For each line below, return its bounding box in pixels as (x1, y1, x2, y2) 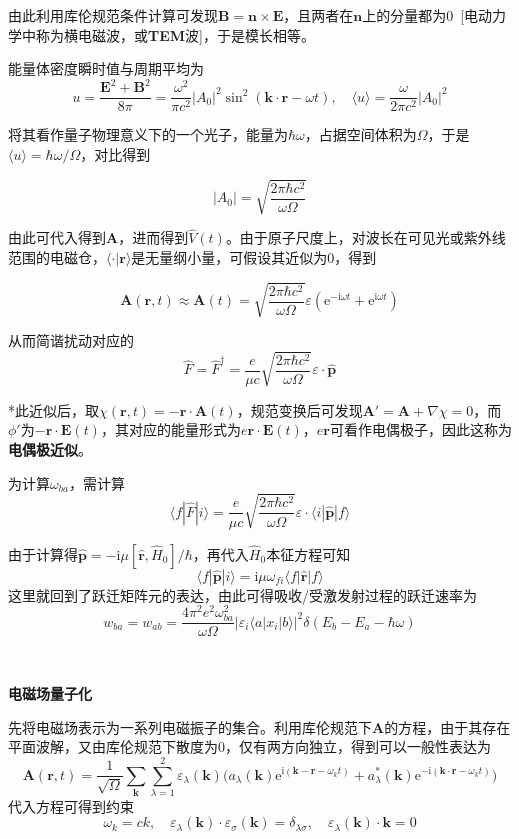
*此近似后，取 (8, 399, 99, 420)
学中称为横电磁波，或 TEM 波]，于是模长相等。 (8, 24, 315, 45)
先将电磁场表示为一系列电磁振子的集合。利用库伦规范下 (8, 716, 372, 737)
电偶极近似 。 (8, 439, 92, 460)
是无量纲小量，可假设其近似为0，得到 (131, 246, 377, 267)
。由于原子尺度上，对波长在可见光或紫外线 (225, 227, 506, 248)
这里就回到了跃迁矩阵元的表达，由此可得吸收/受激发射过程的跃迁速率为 (8, 584, 477, 605)
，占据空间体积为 (304, 124, 417, 145)
